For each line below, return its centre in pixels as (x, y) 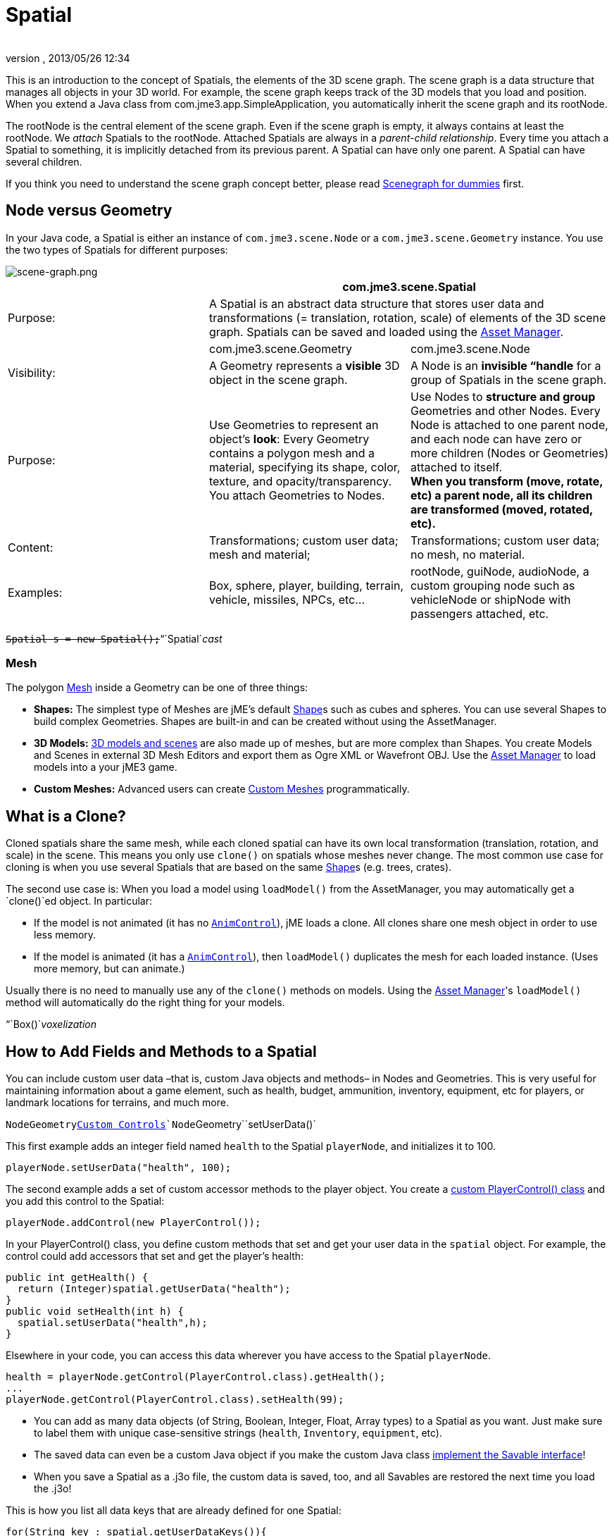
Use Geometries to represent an (294, 425)
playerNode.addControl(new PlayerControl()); (133, 1223)
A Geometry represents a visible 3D (304, 365)
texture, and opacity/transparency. (300, 481)
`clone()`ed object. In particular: (79, 901)
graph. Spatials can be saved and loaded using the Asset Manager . (386, 332)
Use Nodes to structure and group (503, 396)
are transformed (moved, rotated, (501, 509)
